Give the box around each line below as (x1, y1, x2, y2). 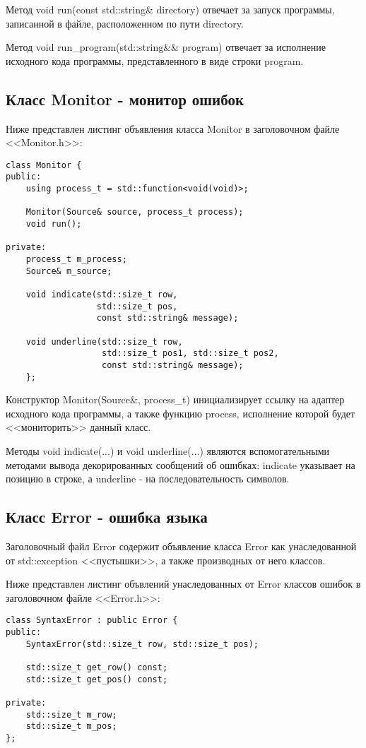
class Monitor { (6, 160, 82, 170)
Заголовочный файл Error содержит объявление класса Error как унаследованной (6, 539, 357, 553)
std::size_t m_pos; (25, 721, 117, 732)
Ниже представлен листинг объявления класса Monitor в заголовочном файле (6, 121, 340, 136)
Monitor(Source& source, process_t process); (25, 207, 244, 218)
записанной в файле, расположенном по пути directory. (6, 16, 244, 30)
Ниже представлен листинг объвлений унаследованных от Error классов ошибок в (6, 576, 361, 591)
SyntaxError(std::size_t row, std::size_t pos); (25, 639, 259, 649)
